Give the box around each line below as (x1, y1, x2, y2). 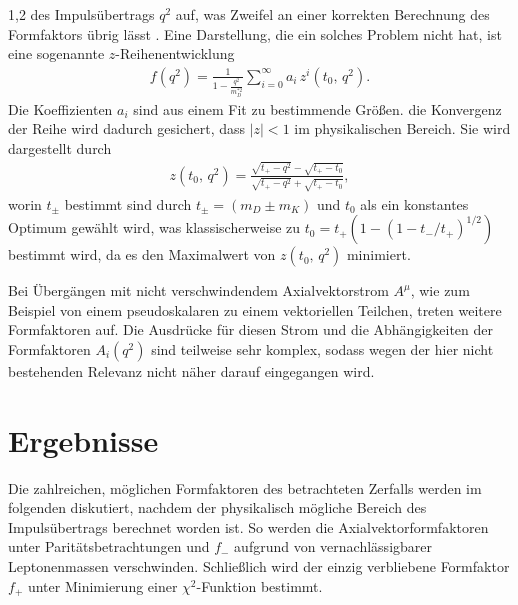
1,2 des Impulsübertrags (8, 4, 155, 24)
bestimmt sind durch (64, 193, 192, 214)
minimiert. (346, 244, 411, 265)
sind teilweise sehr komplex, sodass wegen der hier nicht (151, 338, 494, 359)
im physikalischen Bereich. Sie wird (294, 118, 511, 139)
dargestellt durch (8, 137, 112, 158)
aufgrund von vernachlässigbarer (234, 536, 433, 557)
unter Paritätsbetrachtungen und (8, 536, 210, 557)
